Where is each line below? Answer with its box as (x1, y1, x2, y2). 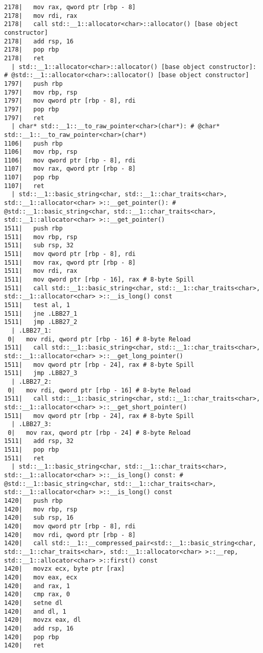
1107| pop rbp (4, 174, 59, 181)
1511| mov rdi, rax (4, 267, 78, 275)
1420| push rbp (4, 497, 63, 505)
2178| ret (4, 54, 44, 62)
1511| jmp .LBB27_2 (4, 318, 78, 326)
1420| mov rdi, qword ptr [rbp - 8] (4, 531, 136, 539)
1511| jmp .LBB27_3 (4, 369, 78, 377)
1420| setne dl (4, 599, 63, 607)
